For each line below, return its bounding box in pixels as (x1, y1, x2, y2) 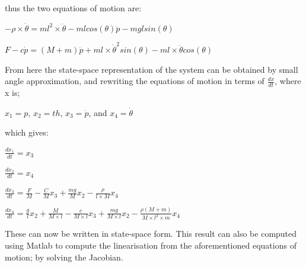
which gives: (5, 126, 49, 139)
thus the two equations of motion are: (5, 2, 142, 14)
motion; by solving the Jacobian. (5, 250, 123, 263)
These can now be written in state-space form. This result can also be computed (5, 227, 297, 240)
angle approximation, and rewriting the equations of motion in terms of (5, 75, 264, 87)
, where (275, 75, 301, 87)
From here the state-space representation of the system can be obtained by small (5, 63, 298, 75)
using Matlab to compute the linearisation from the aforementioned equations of (5, 239, 297, 251)
